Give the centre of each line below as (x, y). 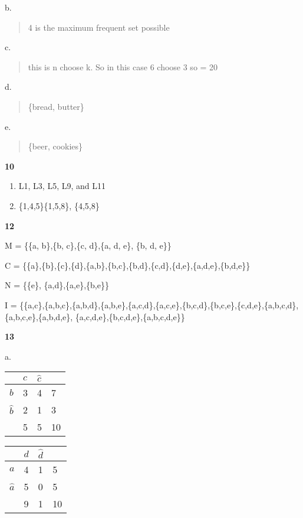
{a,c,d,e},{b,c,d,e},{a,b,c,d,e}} (130, 316)
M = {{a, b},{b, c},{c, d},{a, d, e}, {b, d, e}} (88, 245)
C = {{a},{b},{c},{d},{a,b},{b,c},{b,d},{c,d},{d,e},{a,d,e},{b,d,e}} (128, 265)
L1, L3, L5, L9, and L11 (62, 186)
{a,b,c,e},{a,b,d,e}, (39, 316)
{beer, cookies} (55, 146)
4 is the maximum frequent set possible (99, 27)
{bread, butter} (56, 106)
